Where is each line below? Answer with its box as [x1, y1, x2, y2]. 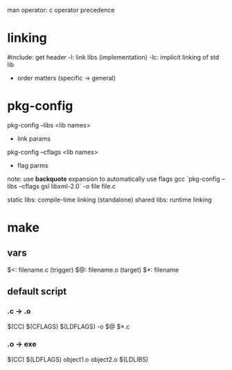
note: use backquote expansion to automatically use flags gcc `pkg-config [7, 175, 220, 183]
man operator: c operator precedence [7, 6, 116, 14]
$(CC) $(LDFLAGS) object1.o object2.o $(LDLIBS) [7, 355, 149, 363]
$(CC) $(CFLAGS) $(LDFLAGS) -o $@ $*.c [7, 322, 130, 331]
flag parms [17, 161, 48, 169]
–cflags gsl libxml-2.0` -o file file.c [18, 182, 116, 190]
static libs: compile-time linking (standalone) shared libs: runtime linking [7, 195, 213, 204]
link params [17, 134, 51, 143]
